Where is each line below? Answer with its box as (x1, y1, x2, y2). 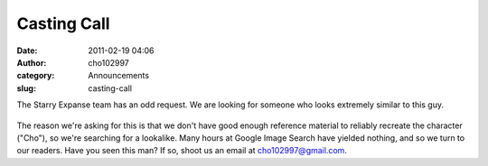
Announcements (88, 70, 149, 81)
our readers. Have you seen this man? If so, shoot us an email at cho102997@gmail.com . (16, 145, 348, 156)
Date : (16, 45, 38, 56)
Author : (16, 57, 47, 68)
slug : (16, 82, 36, 94)
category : (16, 70, 55, 81)
